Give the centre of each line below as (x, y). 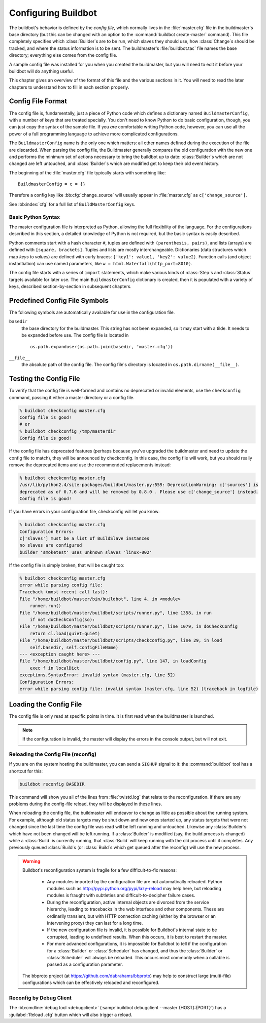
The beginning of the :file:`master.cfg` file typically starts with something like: (87, 172)
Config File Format (38, 101)
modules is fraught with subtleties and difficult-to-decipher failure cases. (121, 895)
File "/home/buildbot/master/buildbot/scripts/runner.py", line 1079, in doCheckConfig (129, 627)
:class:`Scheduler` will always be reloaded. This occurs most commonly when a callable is (138, 957)
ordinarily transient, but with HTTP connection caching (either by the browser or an (132, 916)
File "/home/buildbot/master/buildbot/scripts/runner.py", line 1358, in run (116, 613)
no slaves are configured (51, 545)
